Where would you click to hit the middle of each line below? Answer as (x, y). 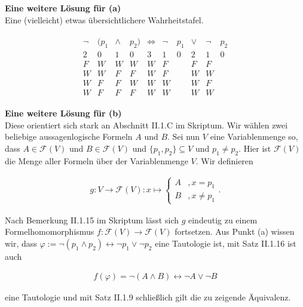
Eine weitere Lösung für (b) (63, 113)
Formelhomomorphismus (50, 231)
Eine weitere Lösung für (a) (63, 8)
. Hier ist (255, 148)
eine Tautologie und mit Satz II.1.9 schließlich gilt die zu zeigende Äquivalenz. (148, 297)
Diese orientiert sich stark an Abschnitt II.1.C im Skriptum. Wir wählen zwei (146, 125)
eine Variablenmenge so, (254, 136)
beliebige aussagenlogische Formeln (69, 136)
